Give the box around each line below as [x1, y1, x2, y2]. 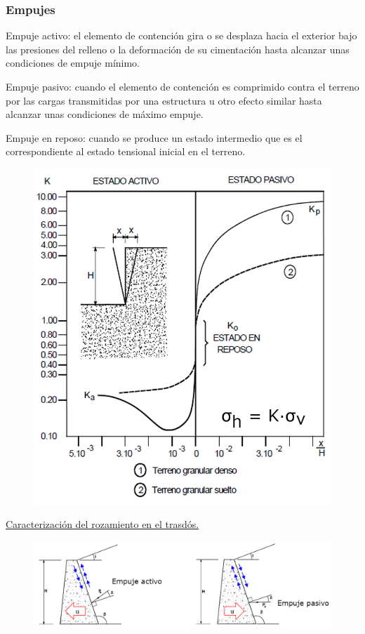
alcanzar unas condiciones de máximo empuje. [6, 107, 204, 121]
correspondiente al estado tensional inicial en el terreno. [6, 144, 246, 159]
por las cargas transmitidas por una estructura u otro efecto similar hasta [6, 93, 322, 107]
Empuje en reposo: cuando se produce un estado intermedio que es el [6, 130, 303, 145]
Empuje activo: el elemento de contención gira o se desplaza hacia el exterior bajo [6, 28, 357, 43]
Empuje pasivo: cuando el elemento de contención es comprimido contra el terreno [6, 79, 359, 93]
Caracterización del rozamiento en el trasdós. [6, 517, 199, 531]
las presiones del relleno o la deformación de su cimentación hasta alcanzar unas [6, 41, 350, 56]
